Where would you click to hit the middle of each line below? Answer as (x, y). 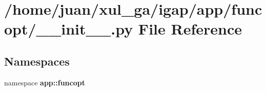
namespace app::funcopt (45, 82)
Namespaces (37, 61)
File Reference (190, 29)
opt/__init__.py (69, 29)
